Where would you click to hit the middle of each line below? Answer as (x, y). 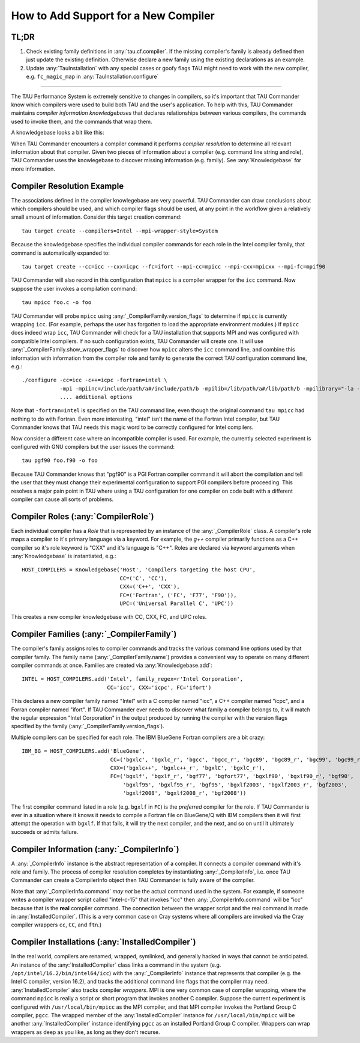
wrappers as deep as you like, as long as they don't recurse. (85, 1032)
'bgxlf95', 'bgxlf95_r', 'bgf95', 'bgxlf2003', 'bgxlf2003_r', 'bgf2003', (235, 785)
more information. (33, 169)
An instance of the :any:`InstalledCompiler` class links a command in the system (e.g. (116, 965)
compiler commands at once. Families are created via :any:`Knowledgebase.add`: (112, 665)
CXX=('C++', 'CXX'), (150, 587)
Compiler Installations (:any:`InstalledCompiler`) (103, 942)
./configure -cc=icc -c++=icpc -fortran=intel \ (94, 380)
